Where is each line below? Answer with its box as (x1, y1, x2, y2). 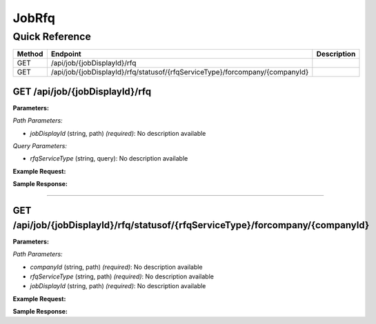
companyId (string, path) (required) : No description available (30, 263, 203, 271)
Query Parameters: (12, 142, 67, 150)
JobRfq (12, 10, 55, 26)
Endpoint (50, 49, 82, 59)
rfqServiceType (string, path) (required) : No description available (30, 272, 214, 281)
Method (17, 49, 43, 59)
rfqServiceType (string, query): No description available (30, 154, 188, 163)
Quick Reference (12, 30, 91, 43)
